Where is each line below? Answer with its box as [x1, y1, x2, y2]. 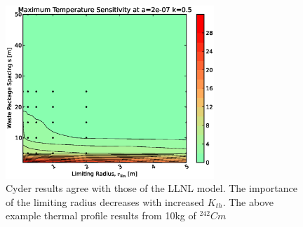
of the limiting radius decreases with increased [6, 194, 205, 209]
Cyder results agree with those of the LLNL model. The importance [6, 181, 297, 195]
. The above [222, 194, 274, 209]
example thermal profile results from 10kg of [6, 208, 196, 223]
